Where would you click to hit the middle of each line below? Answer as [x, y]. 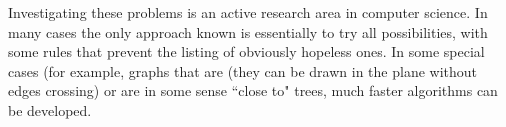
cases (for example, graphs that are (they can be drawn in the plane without [242, 70]
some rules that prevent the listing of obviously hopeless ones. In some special [246, 51]
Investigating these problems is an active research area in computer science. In [248, 12]
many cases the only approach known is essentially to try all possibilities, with [248, 31]
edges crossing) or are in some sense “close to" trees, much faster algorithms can [253, 90]
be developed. [50, 109]
